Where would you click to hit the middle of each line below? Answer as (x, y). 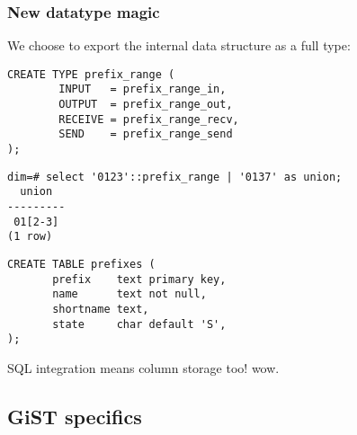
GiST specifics (75, 416)
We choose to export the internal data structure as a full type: (179, 45)
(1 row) (30, 237)
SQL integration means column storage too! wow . (143, 367)
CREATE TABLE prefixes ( (81, 265)
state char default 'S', (139, 324)
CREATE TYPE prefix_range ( (91, 74)
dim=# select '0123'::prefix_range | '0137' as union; (175, 177)
